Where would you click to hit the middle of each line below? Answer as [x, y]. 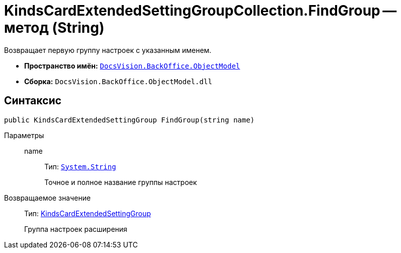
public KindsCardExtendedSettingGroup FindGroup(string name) [129, 120]
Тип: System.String [80, 166]
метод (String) [54, 28]
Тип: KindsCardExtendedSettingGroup [88, 213]
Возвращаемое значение [47, 198]
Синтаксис [33, 101]
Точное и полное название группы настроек [121, 182]
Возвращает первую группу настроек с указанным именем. [108, 50]
